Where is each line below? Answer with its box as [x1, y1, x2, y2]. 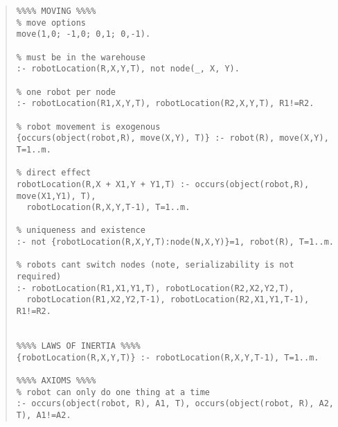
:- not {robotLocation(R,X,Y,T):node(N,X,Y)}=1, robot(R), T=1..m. [16, 237, 334, 247]
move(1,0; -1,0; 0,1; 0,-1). [16, 29, 151, 40]
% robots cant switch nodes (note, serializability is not [16, 260, 294, 270]
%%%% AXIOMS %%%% [16, 376, 96, 385]
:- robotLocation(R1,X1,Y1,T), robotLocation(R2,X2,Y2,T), [16, 283, 294, 293]
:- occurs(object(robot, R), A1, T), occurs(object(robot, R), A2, [16, 399, 334, 409]
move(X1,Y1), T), [16, 191, 96, 201]
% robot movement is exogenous [16, 121, 161, 132]
